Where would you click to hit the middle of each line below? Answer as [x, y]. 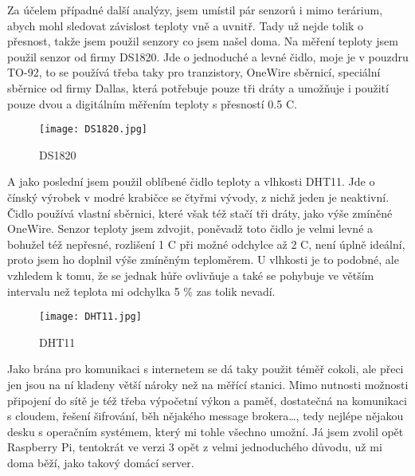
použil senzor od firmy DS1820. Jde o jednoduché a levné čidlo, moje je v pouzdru [208, 56]
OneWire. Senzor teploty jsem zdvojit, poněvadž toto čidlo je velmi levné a [190, 228]
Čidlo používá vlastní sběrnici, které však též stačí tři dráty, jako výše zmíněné [200, 212]
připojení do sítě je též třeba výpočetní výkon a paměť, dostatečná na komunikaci [207, 400]
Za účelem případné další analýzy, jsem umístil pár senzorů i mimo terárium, [195, 10]
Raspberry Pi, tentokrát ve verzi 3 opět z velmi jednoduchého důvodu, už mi [195, 447]
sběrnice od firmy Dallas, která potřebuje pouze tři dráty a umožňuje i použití [198, 87]
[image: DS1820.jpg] [94, 130]
